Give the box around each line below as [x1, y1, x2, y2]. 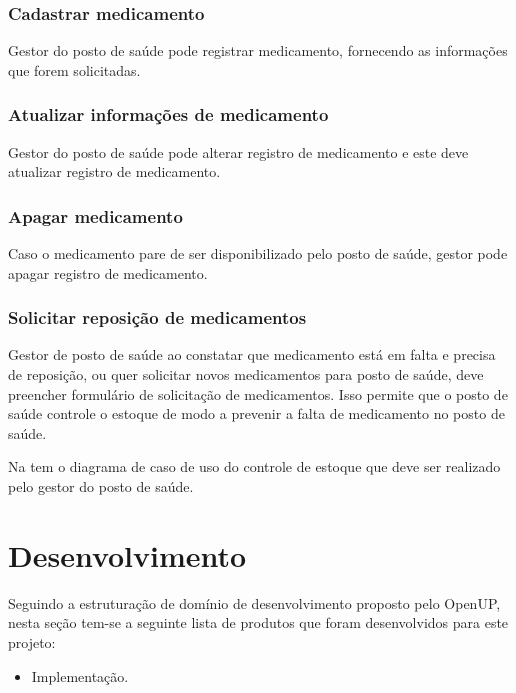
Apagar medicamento [8, 203, 183, 228]
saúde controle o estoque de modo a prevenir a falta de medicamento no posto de [8, 403, 505, 424]
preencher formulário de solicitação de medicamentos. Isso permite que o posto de [8, 383, 508, 404]
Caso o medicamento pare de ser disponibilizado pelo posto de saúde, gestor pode [8, 243, 508, 264]
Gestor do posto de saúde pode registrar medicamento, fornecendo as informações [8, 40, 508, 61]
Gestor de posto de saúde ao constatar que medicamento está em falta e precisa [8, 344, 496, 365]
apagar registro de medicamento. [8, 262, 208, 283]
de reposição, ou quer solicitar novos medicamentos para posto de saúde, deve [8, 364, 484, 385]
